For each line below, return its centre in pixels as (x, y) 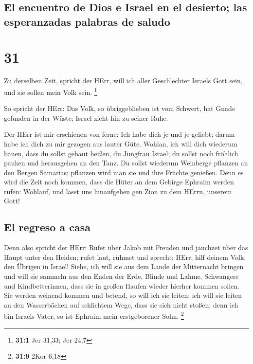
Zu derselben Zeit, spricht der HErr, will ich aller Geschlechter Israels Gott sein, (123, 81)
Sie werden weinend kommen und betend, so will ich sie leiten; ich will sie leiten (123, 295)
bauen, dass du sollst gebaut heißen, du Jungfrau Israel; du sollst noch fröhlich (121, 153)
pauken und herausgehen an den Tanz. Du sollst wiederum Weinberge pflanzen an (126, 163)
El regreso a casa (47, 227)
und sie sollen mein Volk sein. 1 (51, 91)
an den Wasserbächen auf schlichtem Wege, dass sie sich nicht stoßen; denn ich (121, 304)
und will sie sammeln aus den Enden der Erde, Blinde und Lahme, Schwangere (121, 276)
